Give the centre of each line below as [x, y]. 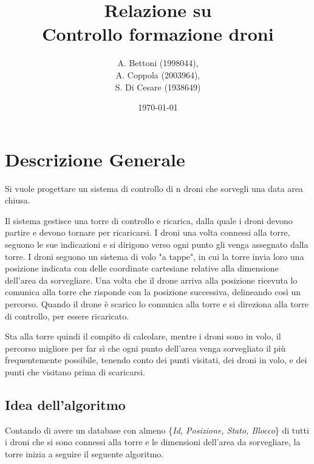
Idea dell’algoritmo [65, 404]
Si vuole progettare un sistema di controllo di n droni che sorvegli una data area [154, 188]
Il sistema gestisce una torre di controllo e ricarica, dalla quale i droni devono [149, 220]
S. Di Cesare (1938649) [158, 87]
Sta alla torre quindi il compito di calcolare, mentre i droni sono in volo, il [143, 336]
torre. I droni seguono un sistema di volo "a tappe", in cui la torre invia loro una [155, 256]
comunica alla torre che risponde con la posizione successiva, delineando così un [153, 292]
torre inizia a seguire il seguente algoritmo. [84, 453]
